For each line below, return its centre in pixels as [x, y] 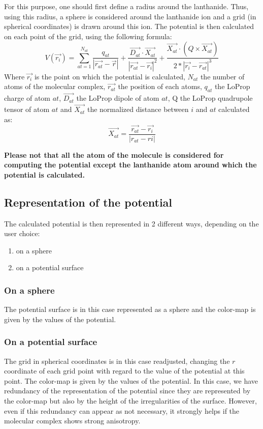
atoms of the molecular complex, [55, 86]
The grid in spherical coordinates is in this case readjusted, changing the [117, 361]
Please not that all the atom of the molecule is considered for [114, 154]
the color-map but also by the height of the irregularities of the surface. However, [130, 401]
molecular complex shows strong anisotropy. [72, 421]
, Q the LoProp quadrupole [210, 98]
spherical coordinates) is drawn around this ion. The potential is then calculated [129, 26]
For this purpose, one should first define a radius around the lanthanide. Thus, [126, 6]
